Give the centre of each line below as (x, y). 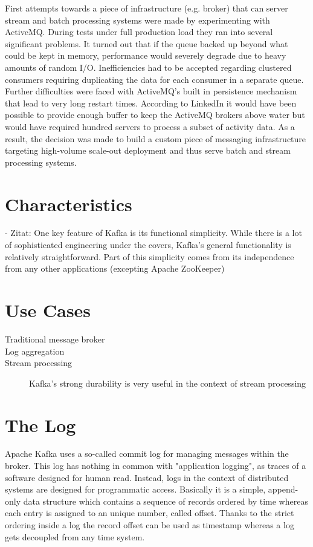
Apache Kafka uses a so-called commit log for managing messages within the (147, 454)
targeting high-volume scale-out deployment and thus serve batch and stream (148, 150)
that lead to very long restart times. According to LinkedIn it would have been (151, 103)
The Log (40, 424)
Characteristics (69, 204)
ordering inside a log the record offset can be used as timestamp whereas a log (150, 525)
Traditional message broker (55, 339)
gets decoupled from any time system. (75, 536)
